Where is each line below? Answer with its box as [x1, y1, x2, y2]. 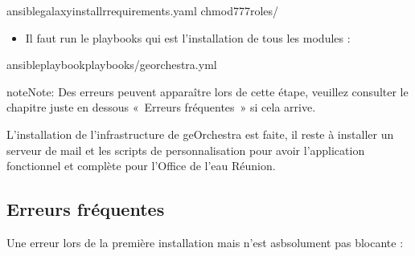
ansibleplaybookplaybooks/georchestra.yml [6, 56, 217, 73]
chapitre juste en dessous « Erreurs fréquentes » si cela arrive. [6, 99, 316, 116]
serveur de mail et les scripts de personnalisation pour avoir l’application [6, 141, 365, 158]
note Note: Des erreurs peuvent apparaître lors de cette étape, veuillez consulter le [6, 83, 409, 100]
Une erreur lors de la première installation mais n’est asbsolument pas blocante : [6, 234, 404, 250]
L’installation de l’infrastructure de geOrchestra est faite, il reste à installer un [6, 125, 394, 142]
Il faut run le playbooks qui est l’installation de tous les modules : [25, 29, 351, 46]
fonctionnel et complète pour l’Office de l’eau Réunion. [6, 157, 276, 174]
